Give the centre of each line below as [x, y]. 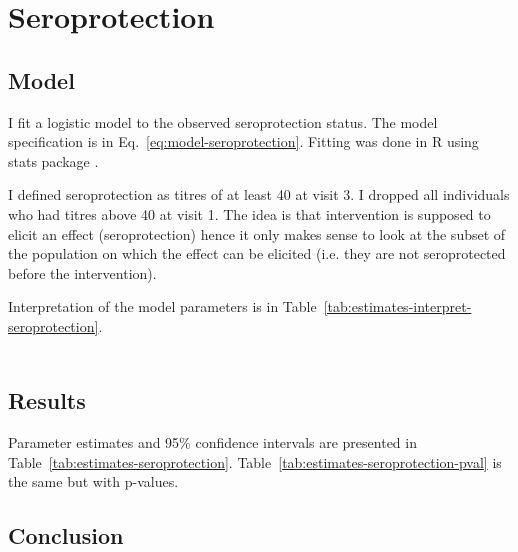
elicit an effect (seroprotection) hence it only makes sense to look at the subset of [257, 233]
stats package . [53, 160]
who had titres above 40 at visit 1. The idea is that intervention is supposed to [249, 213]
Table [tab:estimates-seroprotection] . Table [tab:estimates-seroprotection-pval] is [255, 461]
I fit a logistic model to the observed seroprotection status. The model [223, 121]
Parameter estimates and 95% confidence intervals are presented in [212, 442]
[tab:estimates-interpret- [397, 306]
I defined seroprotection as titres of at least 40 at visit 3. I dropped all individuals [259, 194]
